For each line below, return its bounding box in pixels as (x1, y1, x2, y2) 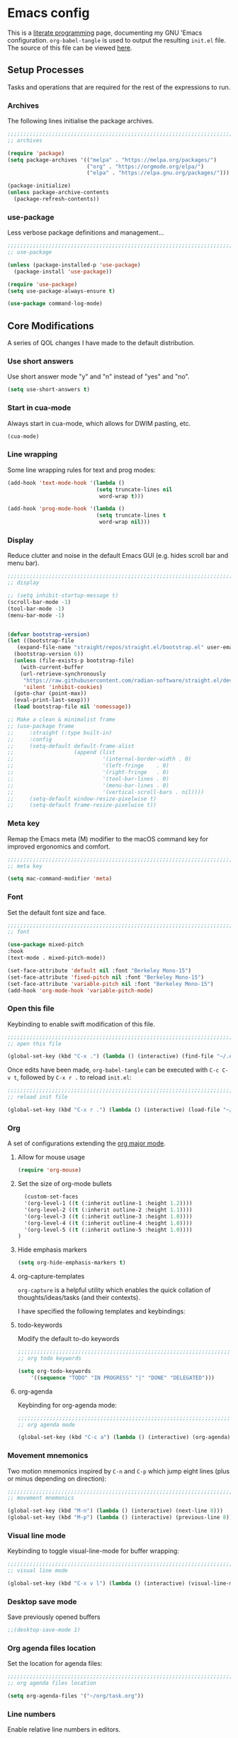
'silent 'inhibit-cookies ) (23, 683, 103, 690)
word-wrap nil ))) (98, 519, 151, 526)
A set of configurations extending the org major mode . (7, 1139, 166, 1148)
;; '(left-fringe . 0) (7, 762, 170, 770)
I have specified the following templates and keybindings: (17, 1307, 186, 1316)
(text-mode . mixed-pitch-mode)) (7, 955, 106, 962)
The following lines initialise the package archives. (7, 117, 154, 125)
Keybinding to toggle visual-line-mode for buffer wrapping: (7, 1547, 179, 1555)
